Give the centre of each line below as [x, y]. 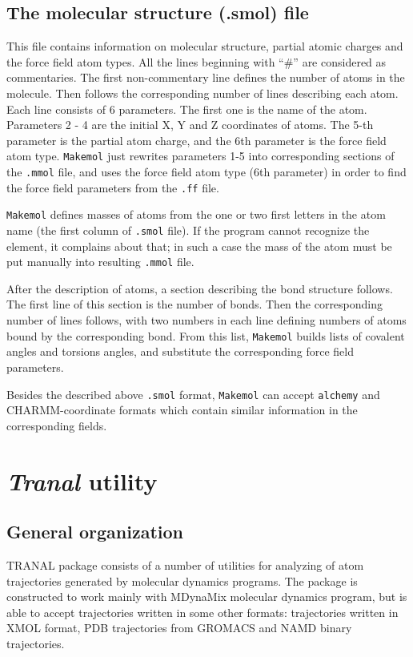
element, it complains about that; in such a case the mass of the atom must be [199, 246]
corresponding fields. [57, 425]
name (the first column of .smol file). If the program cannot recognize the [188, 230]
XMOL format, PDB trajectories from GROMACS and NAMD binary [179, 628]
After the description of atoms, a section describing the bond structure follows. [200, 288]
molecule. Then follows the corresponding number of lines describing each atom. [202, 93]
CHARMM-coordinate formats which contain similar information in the [182, 410]
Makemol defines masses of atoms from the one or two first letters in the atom [196, 214]
